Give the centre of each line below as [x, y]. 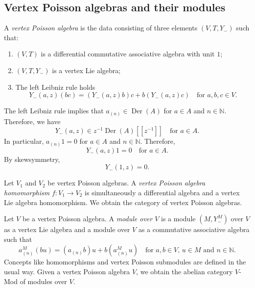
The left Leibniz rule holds [55, 87]
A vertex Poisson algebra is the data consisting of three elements [101, 28]
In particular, [24, 141]
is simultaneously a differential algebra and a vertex [162, 192]
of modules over [43, 281]
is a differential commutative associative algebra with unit [128, 54]
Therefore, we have [32, 121]
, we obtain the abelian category [185, 271]
